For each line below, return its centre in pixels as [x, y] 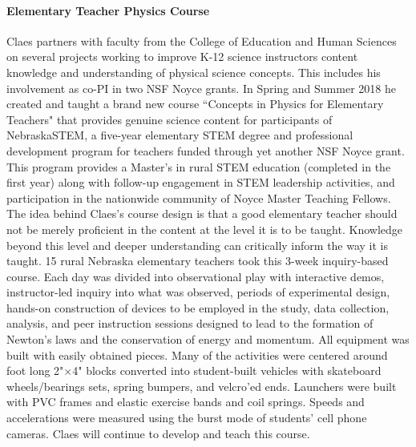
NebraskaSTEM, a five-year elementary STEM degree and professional [180, 135]
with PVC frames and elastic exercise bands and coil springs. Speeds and [186, 402]
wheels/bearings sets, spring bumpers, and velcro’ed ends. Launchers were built [202, 386]
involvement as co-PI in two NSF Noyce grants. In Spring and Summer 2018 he [201, 88]
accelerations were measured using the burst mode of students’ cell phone [187, 418]
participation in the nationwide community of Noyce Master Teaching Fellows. [199, 197]
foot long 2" [35, 370]
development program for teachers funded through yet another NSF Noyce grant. [206, 150]
